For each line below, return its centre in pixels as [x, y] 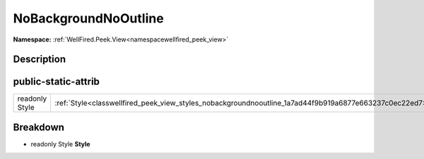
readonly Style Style [61, 144]
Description [40, 59]
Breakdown [39, 127]
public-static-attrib [57, 82]
